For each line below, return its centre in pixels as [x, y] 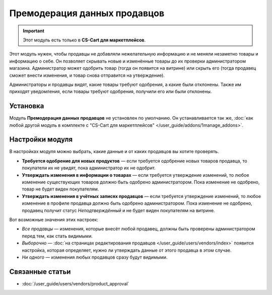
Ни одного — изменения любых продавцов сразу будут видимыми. [95, 257]
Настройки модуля [41, 140]
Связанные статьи [40, 272]
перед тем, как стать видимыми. [57, 236]
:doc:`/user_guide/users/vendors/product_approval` [76, 283]
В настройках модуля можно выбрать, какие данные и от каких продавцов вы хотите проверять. [114, 152]
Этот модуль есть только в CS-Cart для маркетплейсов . [84, 40]
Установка [27, 106]
